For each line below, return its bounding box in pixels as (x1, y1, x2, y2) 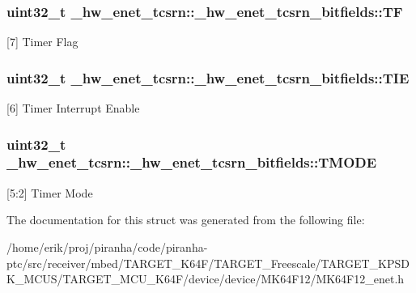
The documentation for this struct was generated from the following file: (6, 211, 365, 228)
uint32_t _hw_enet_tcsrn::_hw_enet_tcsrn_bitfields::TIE (6, 67, 410, 87)
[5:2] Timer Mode (6, 184, 93, 201)
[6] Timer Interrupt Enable (6, 100, 140, 117)
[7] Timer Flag (6, 33, 79, 50)
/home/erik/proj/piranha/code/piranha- (6, 238, 208, 255)
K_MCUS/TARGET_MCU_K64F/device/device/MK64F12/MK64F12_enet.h (6, 270, 405, 287)
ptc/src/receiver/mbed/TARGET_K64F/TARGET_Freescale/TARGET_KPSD (6, 254, 410, 271)
